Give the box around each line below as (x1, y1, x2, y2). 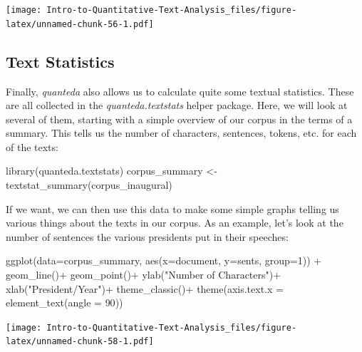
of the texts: (6, 139, 58, 154)
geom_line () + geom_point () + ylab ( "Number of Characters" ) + (6, 267, 281, 282)
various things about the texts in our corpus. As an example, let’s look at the (6, 215, 343, 230)
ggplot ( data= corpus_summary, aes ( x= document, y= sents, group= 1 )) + (6, 253, 322, 268)
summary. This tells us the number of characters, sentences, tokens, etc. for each (6, 125, 357, 140)
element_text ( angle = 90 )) (6, 295, 123, 310)
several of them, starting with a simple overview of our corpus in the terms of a (6, 111, 353, 126)
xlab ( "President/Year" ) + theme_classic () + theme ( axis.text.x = (6, 281, 284, 296)
